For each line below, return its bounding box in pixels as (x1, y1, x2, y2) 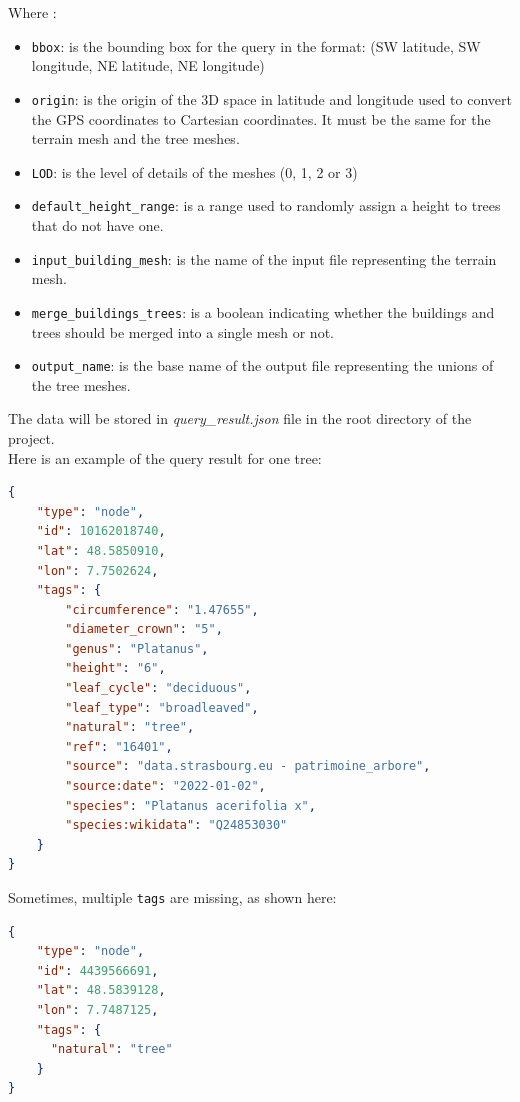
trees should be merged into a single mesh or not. (31, 321, 334, 342)
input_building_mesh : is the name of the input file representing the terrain (31, 248, 497, 269)
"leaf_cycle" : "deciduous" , (65, 681, 252, 696)
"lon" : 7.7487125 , (36, 1003, 159, 1018)
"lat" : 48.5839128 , (36, 983, 166, 998)
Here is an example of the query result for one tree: (8, 447, 322, 468)
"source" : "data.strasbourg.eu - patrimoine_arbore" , (65, 759, 431, 774)
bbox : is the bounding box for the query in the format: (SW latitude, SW (31, 35, 481, 56)
